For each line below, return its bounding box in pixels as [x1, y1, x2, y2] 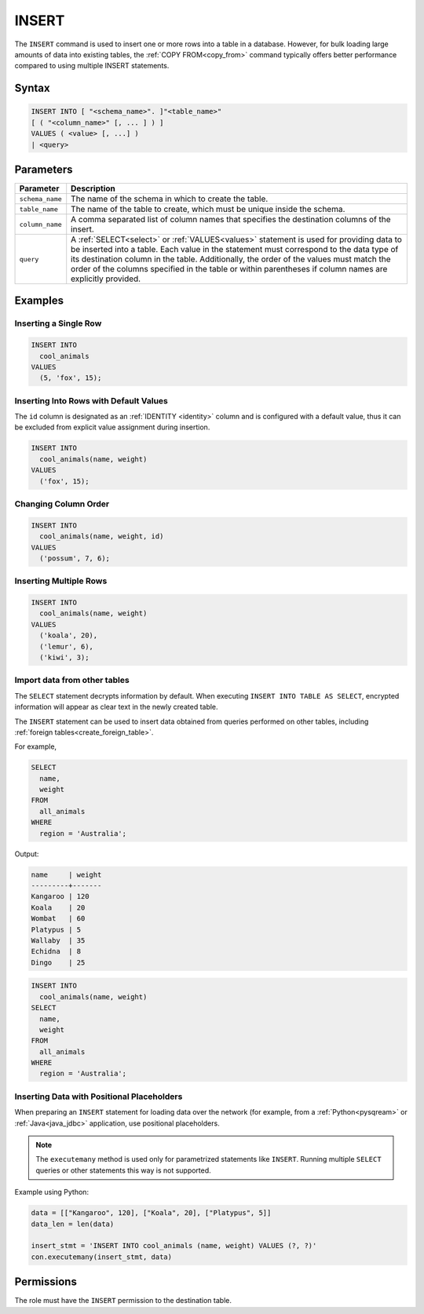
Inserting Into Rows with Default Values [14, 395, 168, 406]
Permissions [14, 1276, 78, 1289]
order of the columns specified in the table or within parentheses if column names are [71, 264, 388, 274]
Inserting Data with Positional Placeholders [14, 1091, 183, 1102]
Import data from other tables [14, 675, 130, 686]
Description [71, 183, 115, 194]
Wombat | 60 [31, 914, 86, 923]
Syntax [14, 82, 50, 95]
